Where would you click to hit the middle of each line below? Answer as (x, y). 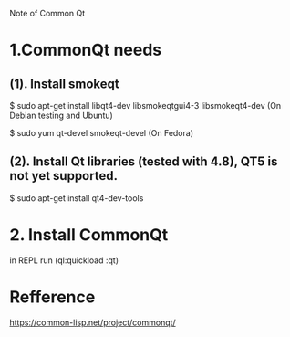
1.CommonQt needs (86, 50)
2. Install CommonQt (89, 235)
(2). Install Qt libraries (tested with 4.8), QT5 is (144, 162)
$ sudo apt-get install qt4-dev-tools (77, 198)
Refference (52, 297)
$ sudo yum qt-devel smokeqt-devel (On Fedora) (102, 133)
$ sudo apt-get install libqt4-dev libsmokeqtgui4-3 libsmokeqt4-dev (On (145, 105)
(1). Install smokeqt (65, 84)
